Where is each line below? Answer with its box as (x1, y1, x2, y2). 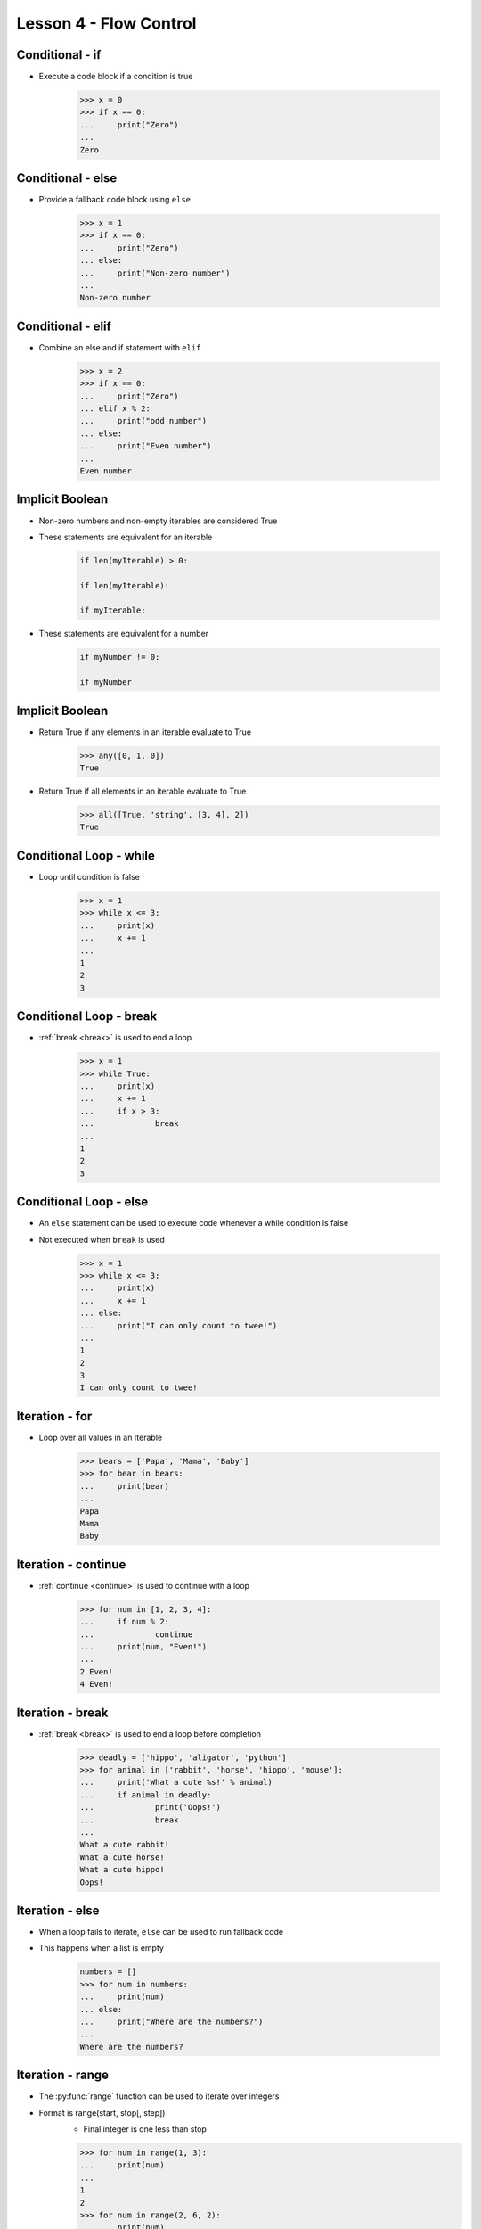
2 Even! (79, 1666, 113, 1676)
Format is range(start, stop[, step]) (38, 2107, 166, 2118)
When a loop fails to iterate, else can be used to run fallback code (38, 1927, 284, 1937)
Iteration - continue (16, 1557, 126, 1572)
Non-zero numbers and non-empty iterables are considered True (38, 515, 278, 526)
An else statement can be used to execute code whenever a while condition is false (38, 1218, 349, 1229)
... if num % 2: (79, 1616, 169, 1627)
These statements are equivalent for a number (38, 629, 209, 639)
